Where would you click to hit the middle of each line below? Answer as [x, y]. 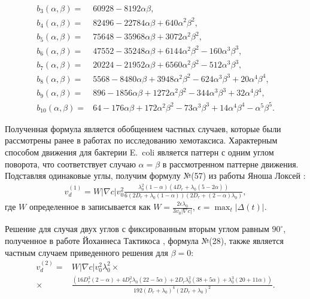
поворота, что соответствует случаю [70, 164]
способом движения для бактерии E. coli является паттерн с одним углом [139, 152]
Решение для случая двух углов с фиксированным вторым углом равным [137, 229]
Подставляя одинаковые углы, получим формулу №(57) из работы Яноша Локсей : [155, 176]
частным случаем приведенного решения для [86, 252]
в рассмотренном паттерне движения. [230, 164]
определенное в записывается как [90, 206]
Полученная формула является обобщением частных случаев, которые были [143, 128]
